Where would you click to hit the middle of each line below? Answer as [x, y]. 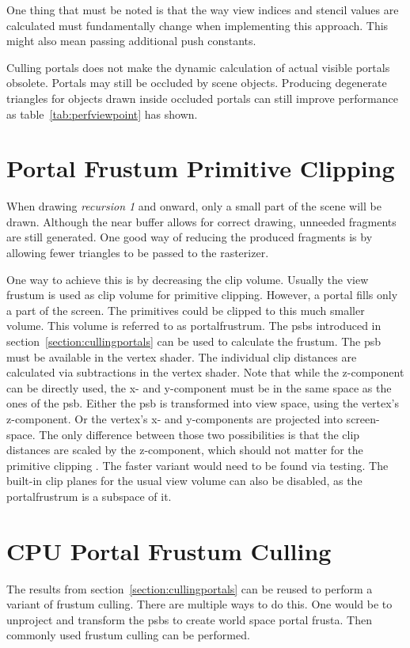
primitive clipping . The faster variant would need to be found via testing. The [197, 465]
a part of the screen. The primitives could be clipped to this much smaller [186, 310]
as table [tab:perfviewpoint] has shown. [102, 114]
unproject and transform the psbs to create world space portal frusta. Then [189, 619]
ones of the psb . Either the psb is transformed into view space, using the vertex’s [203, 403]
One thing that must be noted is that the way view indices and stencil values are [203, 9]
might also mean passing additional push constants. [131, 41]
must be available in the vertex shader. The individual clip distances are [182, 356]
